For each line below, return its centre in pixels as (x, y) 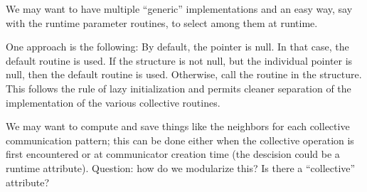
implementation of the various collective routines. (113, 102)
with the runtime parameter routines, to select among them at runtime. (162, 22)
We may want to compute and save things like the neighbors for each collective (178, 126)
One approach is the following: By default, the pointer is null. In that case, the (177, 47)
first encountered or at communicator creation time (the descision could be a (173, 154)
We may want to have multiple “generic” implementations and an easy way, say (179, 9)
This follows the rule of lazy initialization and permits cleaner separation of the (179, 88)
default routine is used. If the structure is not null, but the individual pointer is (179, 60)
